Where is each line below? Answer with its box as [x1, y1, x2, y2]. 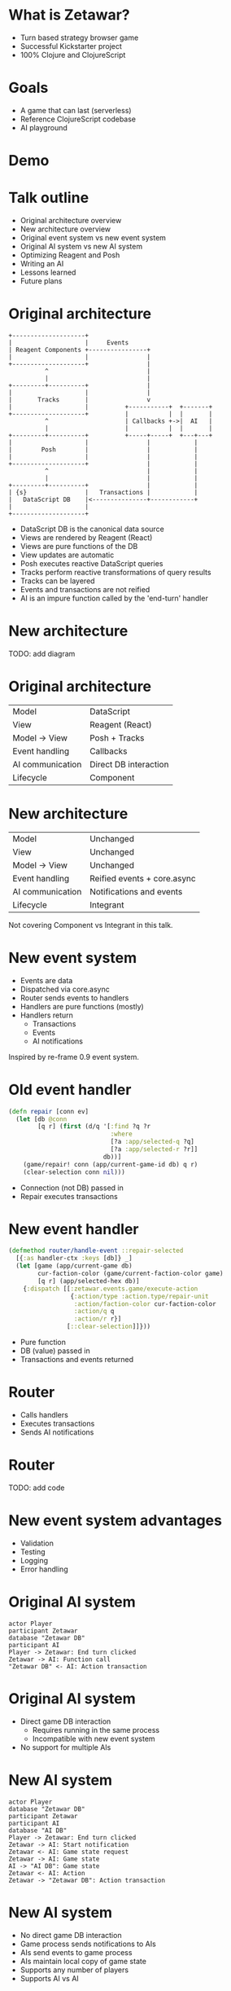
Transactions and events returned [20, 1355, 134, 1365]
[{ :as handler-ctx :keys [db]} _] [15, 1255, 133, 1263]
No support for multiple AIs [20, 1742, 111, 1752]
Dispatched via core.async [20, 984, 110, 994]
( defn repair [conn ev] [8, 1107, 89, 1115]
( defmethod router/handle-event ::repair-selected [8, 1246, 184, 1255]
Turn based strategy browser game [20, 33, 139, 42]
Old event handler [8, 1080, 132, 1099]
